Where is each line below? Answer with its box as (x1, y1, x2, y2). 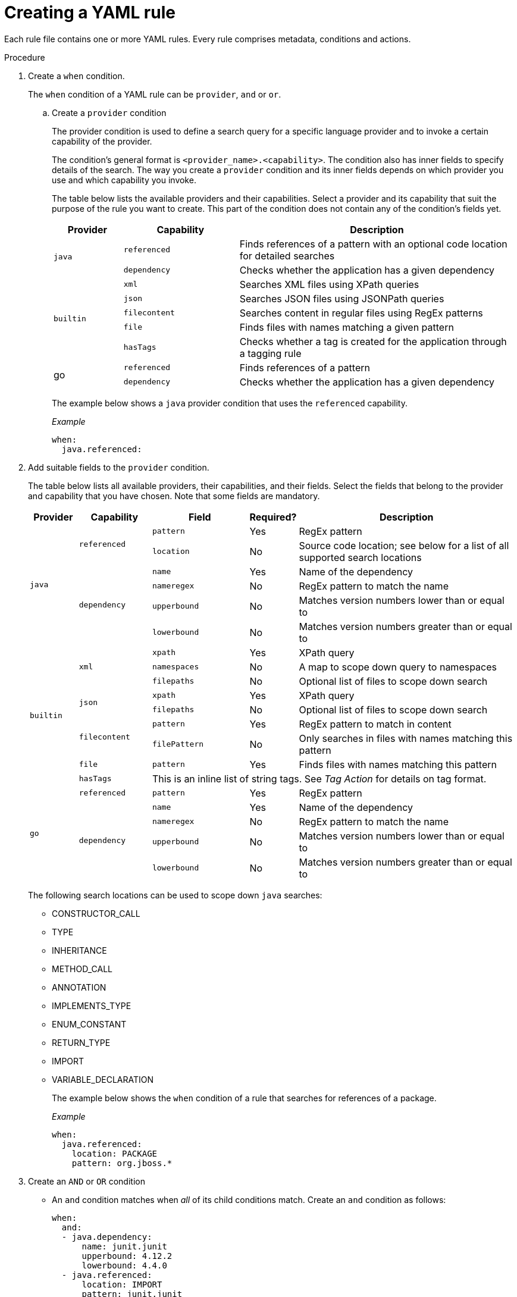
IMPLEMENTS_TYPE (52, 1000, 131, 1011)
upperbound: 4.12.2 (82, 1251, 173, 1261)
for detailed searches (239, 249, 335, 262)
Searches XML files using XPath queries (239, 278, 419, 290)
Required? (249, 510, 297, 523)
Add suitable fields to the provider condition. (28, 462, 209, 472)
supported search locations (299, 551, 422, 563)
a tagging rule (239, 347, 302, 359)
